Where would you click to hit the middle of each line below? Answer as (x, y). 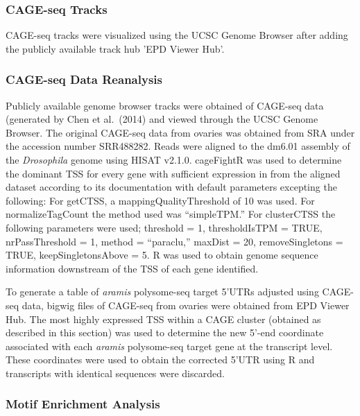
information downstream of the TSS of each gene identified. (132, 268)
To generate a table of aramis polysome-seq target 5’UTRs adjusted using (162, 292)
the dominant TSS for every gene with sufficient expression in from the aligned (173, 173)
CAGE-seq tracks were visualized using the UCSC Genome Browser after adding (177, 35)
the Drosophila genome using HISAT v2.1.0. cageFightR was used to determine (174, 159)
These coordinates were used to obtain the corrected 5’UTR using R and (160, 359)
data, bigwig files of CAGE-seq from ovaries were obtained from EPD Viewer (186, 305)
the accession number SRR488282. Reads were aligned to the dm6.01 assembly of (178, 146)
